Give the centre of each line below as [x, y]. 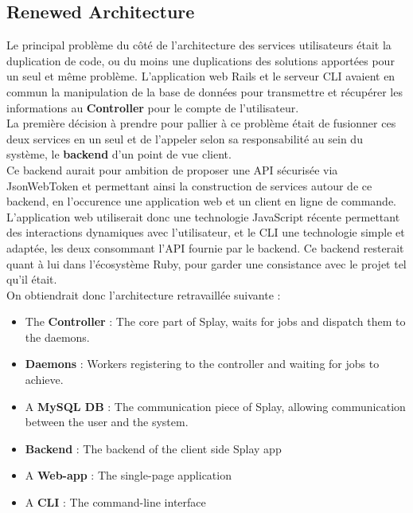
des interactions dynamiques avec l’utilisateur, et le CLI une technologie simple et [206, 232]
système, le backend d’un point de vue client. [119, 154]
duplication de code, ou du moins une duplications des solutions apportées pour [201, 60]
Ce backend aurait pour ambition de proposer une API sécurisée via [172, 169]
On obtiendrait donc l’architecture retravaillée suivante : [144, 294]
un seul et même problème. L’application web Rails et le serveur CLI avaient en [201, 76]
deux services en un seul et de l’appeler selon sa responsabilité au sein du [185, 138]
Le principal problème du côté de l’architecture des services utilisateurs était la [199, 45]
